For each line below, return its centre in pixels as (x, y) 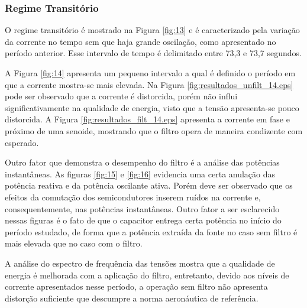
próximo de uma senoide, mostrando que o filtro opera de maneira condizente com (154, 130)
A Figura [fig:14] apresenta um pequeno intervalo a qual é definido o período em (150, 73)
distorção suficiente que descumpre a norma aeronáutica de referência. (132, 298)
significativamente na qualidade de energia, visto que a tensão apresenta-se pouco (152, 107)
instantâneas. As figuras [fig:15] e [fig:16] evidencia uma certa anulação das (140, 174)
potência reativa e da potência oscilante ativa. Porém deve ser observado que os (149, 185)
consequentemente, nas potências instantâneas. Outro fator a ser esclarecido (142, 208)
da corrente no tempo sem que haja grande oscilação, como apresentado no (140, 41)
